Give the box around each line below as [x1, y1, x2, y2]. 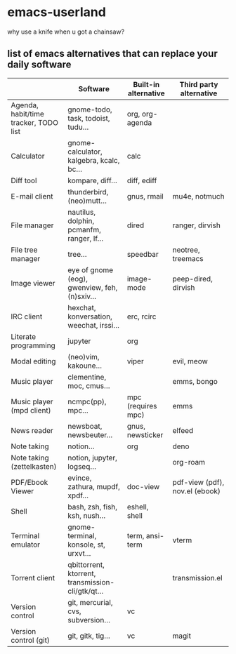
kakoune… [67, 361, 103, 371]
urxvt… [67, 548, 91, 558]
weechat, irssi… [67, 320, 119, 330]
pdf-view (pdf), [172, 477, 225, 487]
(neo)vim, [67, 352, 100, 361]
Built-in [133, 79, 160, 89]
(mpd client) [11, 405, 51, 415]
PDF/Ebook [11, 477, 48, 487]
